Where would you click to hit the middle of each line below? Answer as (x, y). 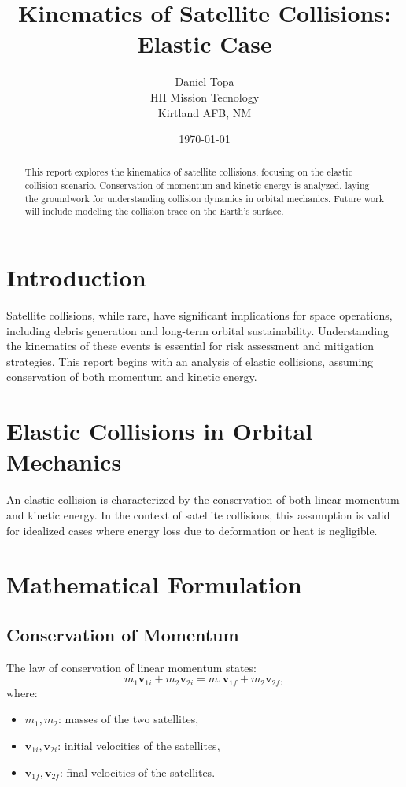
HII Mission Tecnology (205, 96)
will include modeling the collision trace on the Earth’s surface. (154, 211)
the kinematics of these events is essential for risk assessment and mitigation (190, 346)
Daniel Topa (205, 81)
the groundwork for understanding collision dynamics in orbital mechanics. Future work (204, 198)
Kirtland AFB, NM (205, 112)
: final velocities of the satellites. (138, 772)
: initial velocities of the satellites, (139, 745)
